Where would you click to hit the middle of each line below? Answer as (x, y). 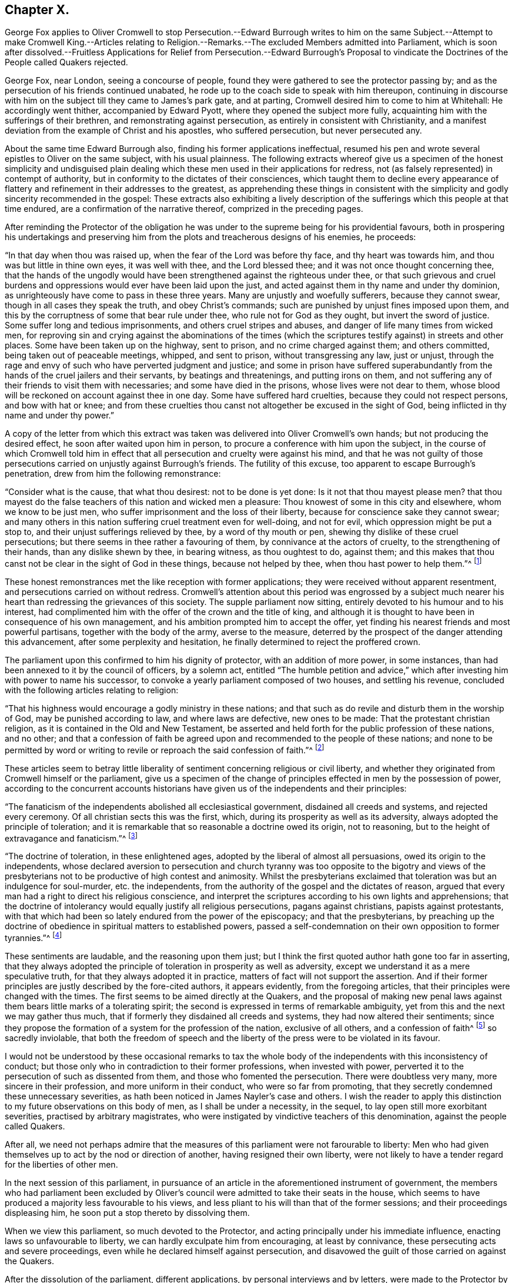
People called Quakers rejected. (66, 62)
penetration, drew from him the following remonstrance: (113, 474)
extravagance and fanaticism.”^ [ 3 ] (71, 837)
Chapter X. (37, 10)
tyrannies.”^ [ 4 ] (34, 937)
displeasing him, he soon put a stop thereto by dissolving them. (127, 1212)
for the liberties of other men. (61, 1164)
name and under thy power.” (59, 416)
